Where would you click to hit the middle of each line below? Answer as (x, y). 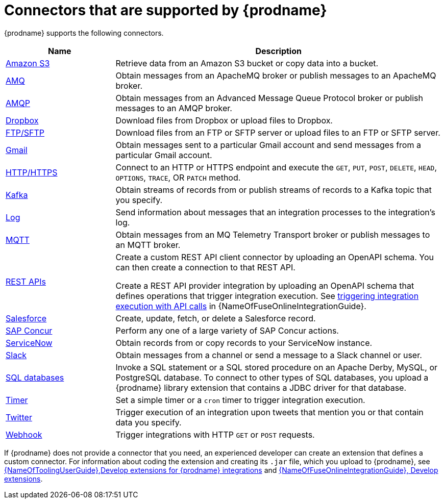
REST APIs (26, 281)
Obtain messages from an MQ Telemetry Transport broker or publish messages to (273, 234)
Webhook (24, 434)
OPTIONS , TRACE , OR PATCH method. (178, 177)
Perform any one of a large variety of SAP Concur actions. (227, 330)
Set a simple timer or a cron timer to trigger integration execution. (240, 400)
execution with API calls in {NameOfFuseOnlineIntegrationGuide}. (241, 306)
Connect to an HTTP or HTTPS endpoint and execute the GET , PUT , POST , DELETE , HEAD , (276, 167)
